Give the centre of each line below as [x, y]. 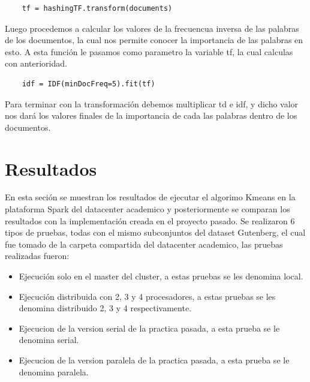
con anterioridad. [36, 63]
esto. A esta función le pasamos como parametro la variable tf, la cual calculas [149, 51]
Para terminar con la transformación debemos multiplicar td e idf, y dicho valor [152, 103]
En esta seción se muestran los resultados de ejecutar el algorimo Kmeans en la [150, 197]
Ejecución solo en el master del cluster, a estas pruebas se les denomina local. [161, 276]
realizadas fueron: [37, 256]
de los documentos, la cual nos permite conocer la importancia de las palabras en [154, 40]
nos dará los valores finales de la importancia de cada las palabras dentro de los [151, 115]
